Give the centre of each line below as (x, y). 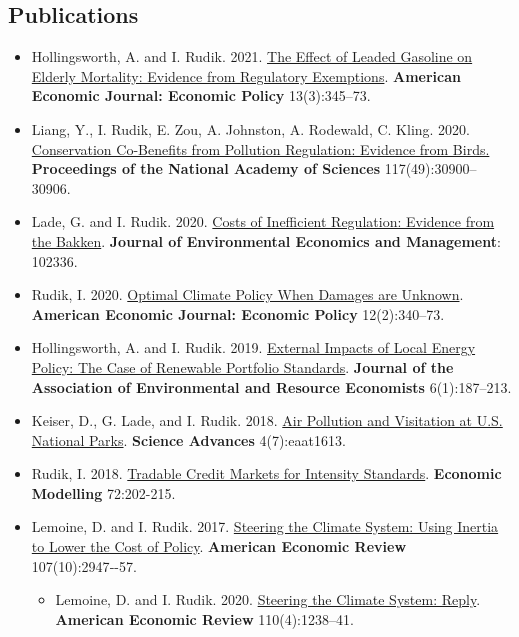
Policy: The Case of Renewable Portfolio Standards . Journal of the (242, 366)
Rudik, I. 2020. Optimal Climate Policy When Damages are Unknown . (247, 294)
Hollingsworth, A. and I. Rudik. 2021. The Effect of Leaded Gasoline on (252, 56)
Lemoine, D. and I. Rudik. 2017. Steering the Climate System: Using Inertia (265, 526)
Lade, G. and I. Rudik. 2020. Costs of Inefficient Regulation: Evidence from (263, 221)
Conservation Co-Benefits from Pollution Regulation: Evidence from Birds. (260, 148)
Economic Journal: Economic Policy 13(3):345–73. (201, 95)
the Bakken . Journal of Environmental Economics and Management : (266, 240)
